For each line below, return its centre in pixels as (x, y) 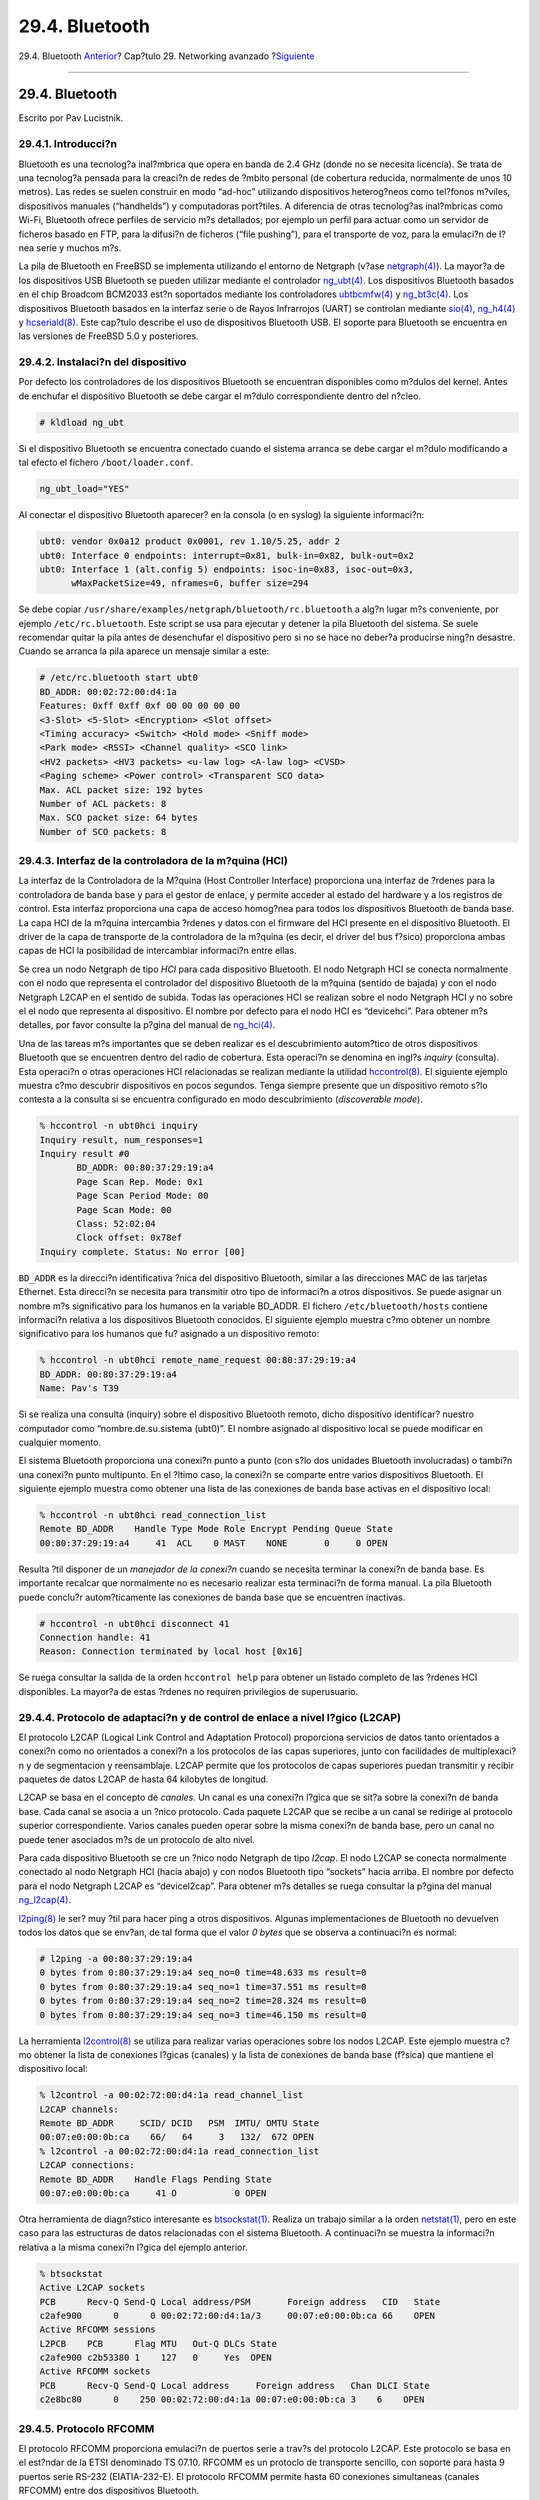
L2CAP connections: (87, 2165)
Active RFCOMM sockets (95, 2371)
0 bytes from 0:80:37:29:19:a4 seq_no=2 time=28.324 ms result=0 (203, 2001)
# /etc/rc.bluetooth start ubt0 (119, 678)
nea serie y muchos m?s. (70, 247)
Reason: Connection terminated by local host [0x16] (171, 1651)
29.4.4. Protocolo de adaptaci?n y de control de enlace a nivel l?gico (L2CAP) (210, 1717)
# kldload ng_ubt (82, 422)
